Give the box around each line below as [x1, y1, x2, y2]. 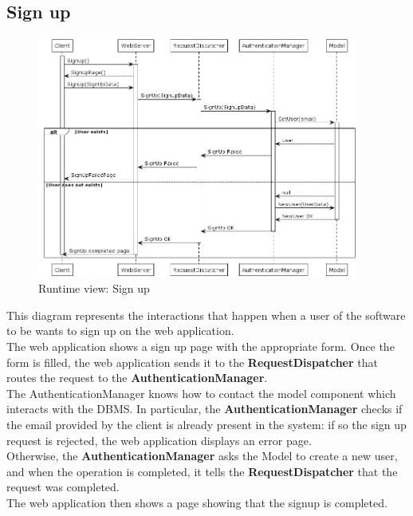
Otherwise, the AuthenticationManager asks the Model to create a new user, [6, 447, 398, 464]
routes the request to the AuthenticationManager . [6, 369, 268, 386]
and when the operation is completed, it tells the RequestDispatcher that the [6, 463, 398, 479]
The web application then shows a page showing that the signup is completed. [6, 494, 387, 510]
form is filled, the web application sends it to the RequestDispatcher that [6, 353, 378, 370]
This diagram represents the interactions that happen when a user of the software [6, 306, 406, 323]
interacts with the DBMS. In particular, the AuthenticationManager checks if [6, 400, 403, 417]
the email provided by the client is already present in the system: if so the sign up [6, 416, 407, 432]
